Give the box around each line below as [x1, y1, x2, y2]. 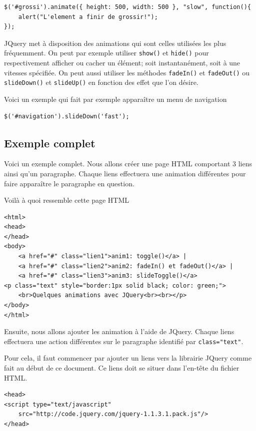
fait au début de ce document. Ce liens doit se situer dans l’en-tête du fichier [4, 363, 239, 373]
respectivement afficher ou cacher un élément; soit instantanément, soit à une [4, 57, 240, 68]
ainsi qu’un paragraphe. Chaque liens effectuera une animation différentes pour [4, 168, 246, 178]
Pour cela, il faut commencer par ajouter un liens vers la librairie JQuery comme [4, 353, 252, 363]
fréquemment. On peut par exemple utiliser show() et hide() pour [4, 47, 209, 58]
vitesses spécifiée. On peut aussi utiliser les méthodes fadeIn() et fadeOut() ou [4, 67, 250, 77]
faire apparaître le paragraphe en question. [4, 178, 134, 188]
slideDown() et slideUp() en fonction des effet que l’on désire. [4, 77, 198, 87]
